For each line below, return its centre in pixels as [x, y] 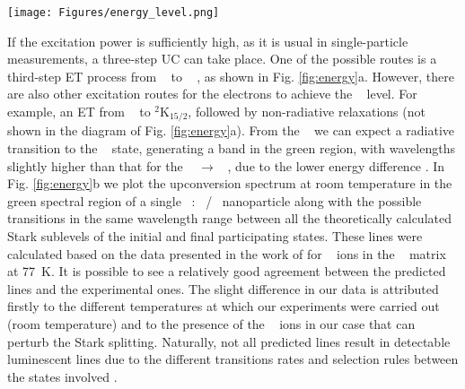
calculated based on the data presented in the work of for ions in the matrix [227, 253]
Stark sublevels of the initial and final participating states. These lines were [215, 236]
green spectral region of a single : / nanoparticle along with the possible [215, 200]
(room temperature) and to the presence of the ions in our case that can [211, 324]
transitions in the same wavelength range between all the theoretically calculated [229, 218]
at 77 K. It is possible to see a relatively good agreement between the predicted [227, 271]
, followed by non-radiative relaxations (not [307, 112]
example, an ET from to [79, 112]
